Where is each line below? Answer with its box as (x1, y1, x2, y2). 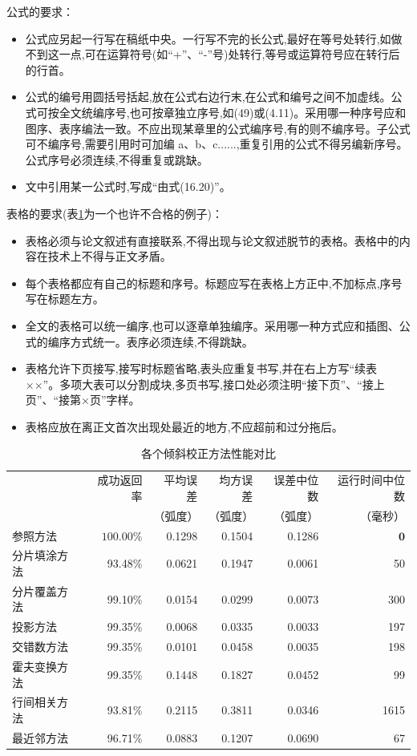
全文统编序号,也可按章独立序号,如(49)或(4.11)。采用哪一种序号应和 (59, 103, 407, 120)
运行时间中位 (338, 471, 405, 488)
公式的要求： (6, 3, 74, 19)
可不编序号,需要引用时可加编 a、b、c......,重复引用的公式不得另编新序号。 (25, 135, 408, 152)
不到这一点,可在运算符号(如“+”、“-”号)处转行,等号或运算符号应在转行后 (25, 46, 400, 63)
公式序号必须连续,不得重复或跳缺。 (25, 151, 208, 168)
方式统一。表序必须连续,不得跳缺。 (70, 333, 253, 350)
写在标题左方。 (25, 290, 104, 307)
